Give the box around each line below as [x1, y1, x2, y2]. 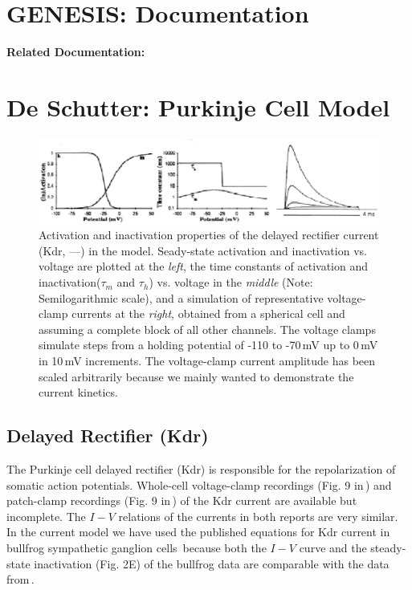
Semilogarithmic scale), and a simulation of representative [39, 289, 324, 306]
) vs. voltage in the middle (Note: [149, 274, 313, 291]
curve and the [299, 539, 367, 555]
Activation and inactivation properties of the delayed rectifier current [39, 226, 379, 243]
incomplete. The [6, 507, 86, 524]
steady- [370, 539, 406, 555]
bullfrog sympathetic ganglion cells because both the [6, 539, 267, 555]
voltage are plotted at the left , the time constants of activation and [39, 258, 368, 275]
